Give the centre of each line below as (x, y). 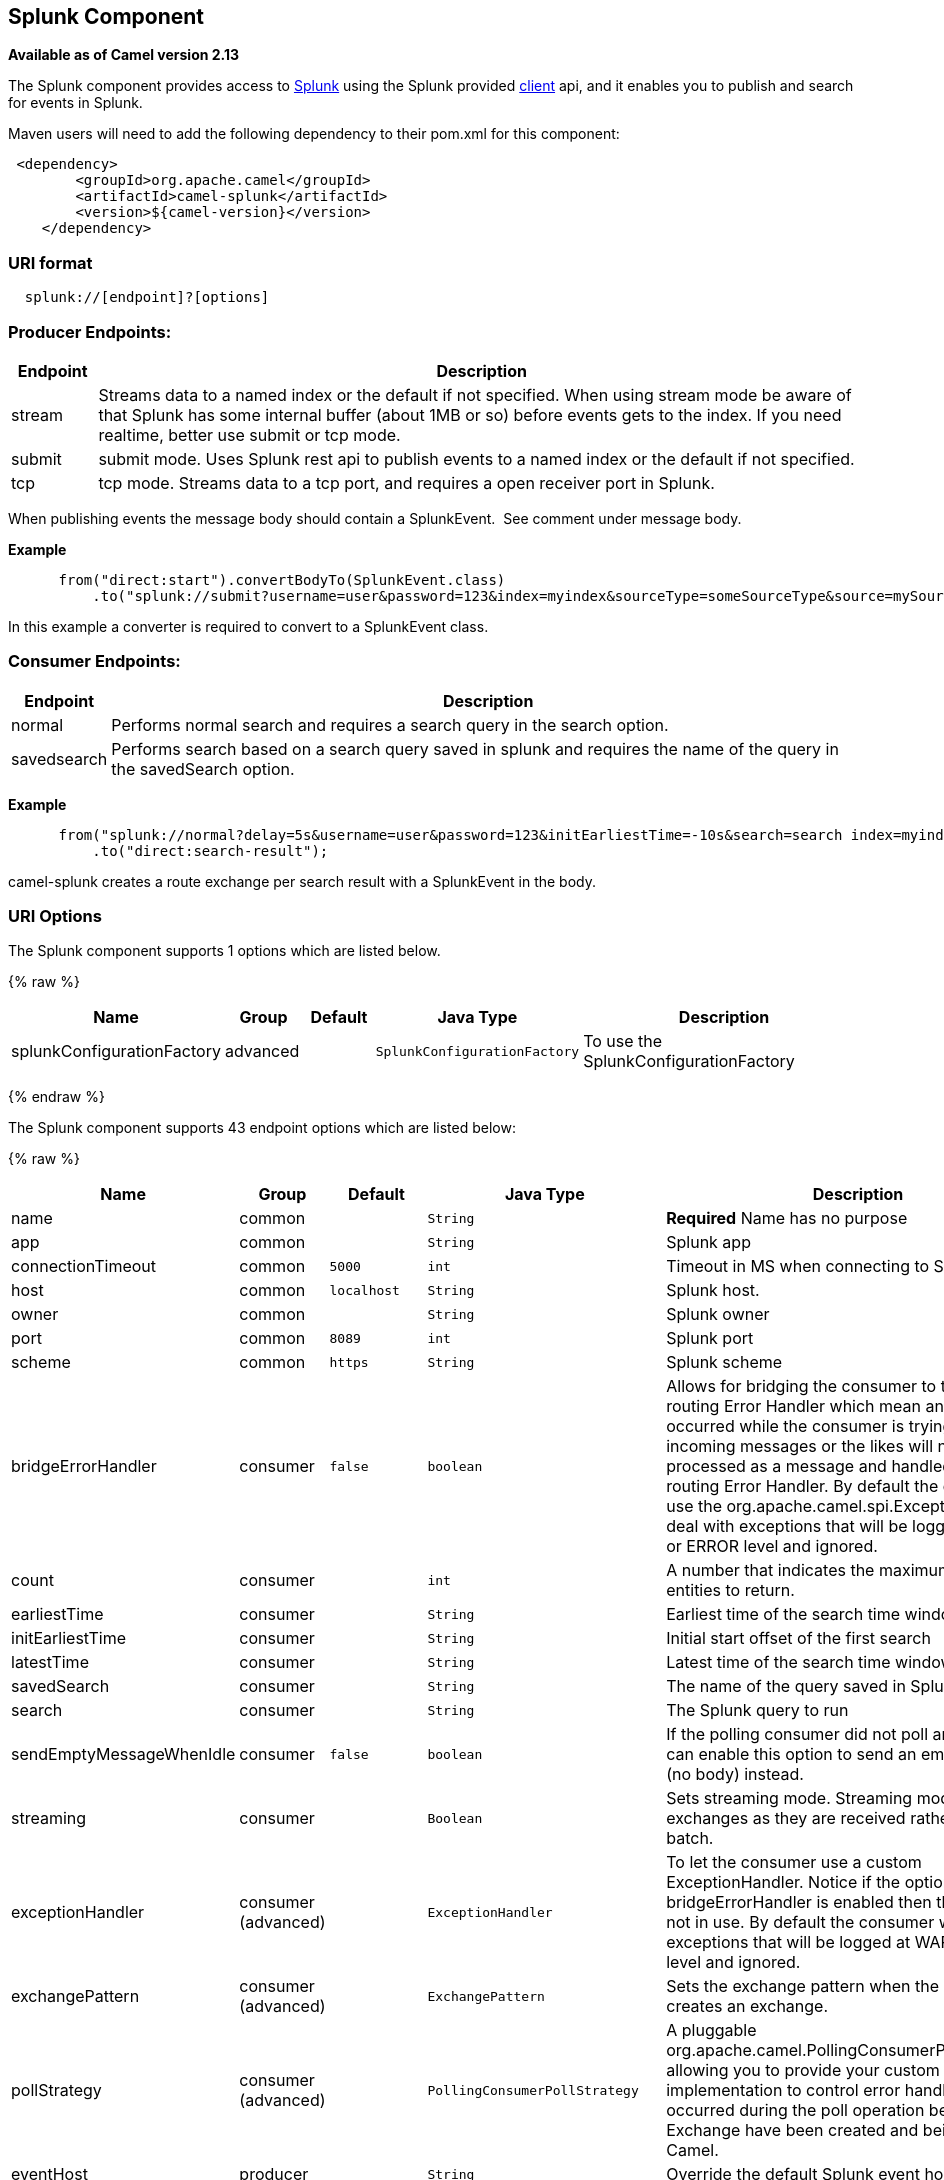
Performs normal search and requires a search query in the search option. (390, 724)
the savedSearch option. (203, 768)
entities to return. (730, 1590)
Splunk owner (718, 1314)
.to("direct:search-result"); (210, 850)
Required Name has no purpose (787, 1218)
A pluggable (711, 2030)
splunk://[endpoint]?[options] (147, 297)
